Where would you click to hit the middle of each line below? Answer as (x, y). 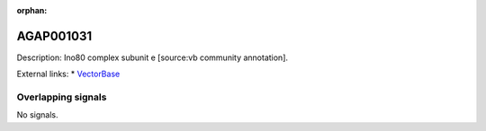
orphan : (32, 10)
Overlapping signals (62, 97)
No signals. (37, 115)
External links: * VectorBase (68, 74)
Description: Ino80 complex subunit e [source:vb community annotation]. (152, 57)
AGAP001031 (54, 36)
